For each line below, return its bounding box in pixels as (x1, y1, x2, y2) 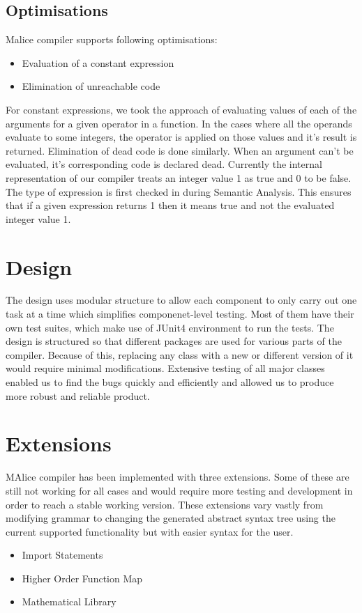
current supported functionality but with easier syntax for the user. (6, 524, 294, 538)
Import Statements (22, 548, 103, 562)
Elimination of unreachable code (22, 79, 160, 93)
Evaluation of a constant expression (22, 55, 174, 70)
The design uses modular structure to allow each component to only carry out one (6, 293, 357, 307)
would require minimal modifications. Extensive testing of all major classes (6, 361, 325, 375)
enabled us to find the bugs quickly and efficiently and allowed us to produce (6, 375, 334, 389)
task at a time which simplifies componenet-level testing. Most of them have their (6, 306, 354, 321)
